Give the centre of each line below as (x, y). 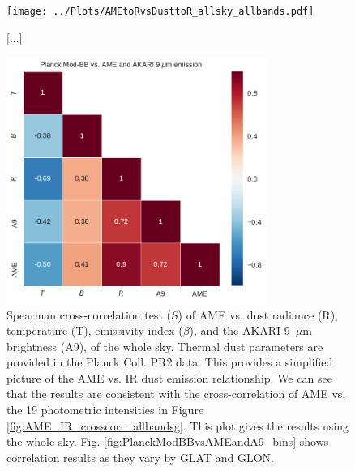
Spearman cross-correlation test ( (89, 314)
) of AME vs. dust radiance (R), (258, 314)
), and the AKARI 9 (240, 330)
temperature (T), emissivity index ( (95, 330)
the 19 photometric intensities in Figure (105, 410)
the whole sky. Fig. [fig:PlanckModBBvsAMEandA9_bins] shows (168, 441)
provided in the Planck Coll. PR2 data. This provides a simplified (170, 362)
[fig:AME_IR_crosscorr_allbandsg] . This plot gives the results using (177, 425)
